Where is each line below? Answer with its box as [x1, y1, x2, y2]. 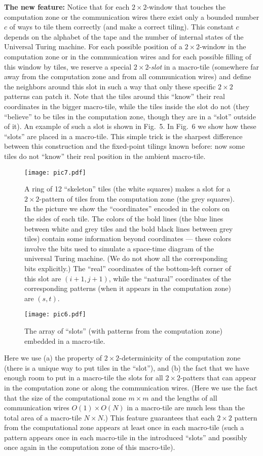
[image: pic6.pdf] [24, 311, 86, 318]
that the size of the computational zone [4, 392, 126, 403]
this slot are [24, 273, 61, 283]
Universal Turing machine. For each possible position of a [4, 41, 182, 52]
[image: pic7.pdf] [24, 169, 86, 176]
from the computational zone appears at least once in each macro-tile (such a [4, 422, 244, 433]
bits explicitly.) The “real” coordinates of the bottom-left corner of [24, 263, 231, 273]
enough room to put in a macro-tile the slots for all [4, 372, 163, 383]
